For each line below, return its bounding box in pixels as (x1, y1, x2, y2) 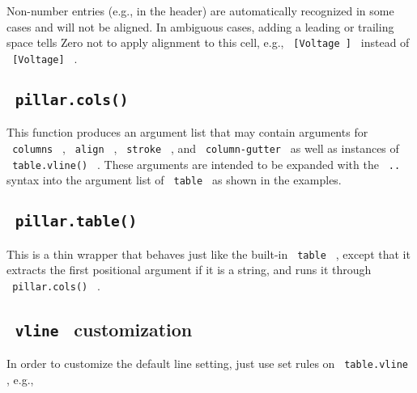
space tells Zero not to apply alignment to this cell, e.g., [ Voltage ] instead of (6, 34, 410, 51)
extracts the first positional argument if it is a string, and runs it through (6, 261, 372, 278)
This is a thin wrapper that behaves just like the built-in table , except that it (6, 245, 411, 262)
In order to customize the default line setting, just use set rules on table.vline (6, 355, 408, 372)
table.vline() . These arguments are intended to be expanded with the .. (12, 155, 401, 172)
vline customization (15, 316, 193, 341)
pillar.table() (15, 213, 138, 230)
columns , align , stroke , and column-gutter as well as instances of (12, 139, 399, 156)
